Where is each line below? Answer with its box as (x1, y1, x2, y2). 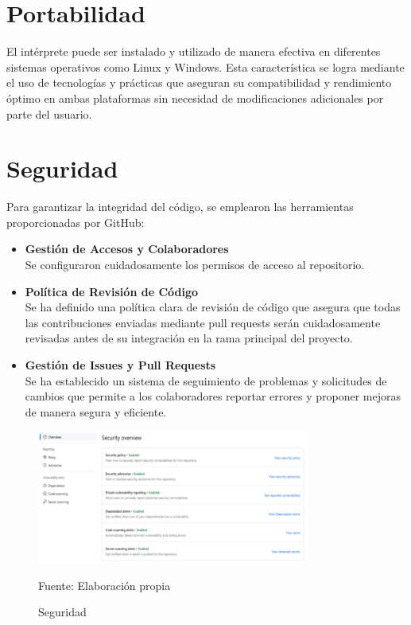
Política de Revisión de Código (25, 283, 199, 299)
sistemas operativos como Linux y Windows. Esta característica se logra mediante (6, 58, 405, 75)
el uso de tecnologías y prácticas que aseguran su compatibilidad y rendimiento (6, 74, 392, 91)
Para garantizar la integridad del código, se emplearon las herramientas (6, 198, 354, 215)
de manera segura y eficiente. (25, 403, 167, 420)
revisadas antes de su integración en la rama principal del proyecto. (25, 330, 353, 346)
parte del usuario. (6, 105, 92, 122)
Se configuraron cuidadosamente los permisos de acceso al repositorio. (25, 256, 365, 272)
